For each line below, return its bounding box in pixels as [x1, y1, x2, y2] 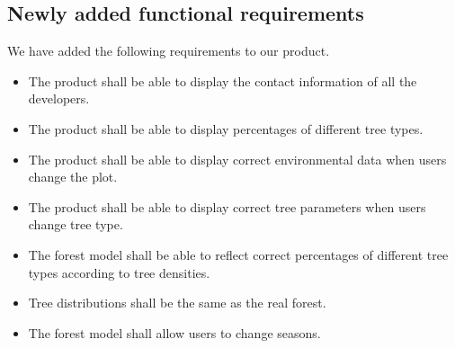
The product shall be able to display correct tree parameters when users [28, 197, 426, 216]
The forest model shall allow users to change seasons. [28, 323, 321, 342]
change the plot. [28, 167, 118, 186]
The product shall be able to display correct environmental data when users [28, 149, 447, 168]
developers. [28, 89, 90, 108]
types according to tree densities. [28, 263, 210, 281]
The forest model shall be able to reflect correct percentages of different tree [28, 245, 449, 263]
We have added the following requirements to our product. [7, 41, 330, 60]
